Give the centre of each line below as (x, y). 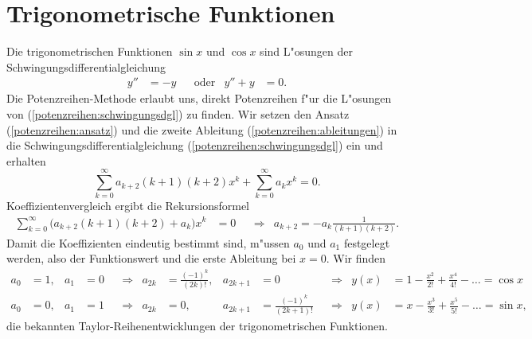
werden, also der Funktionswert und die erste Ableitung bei (151, 258)
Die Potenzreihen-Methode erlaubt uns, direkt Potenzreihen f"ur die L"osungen (199, 98)
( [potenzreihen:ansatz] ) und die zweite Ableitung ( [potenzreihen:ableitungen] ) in (202, 129)
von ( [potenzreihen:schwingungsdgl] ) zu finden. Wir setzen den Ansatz (178, 113)
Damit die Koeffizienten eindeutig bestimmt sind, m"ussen (148, 242)
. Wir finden (356, 258)
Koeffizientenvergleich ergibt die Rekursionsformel (128, 206)
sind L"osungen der (306, 51)
